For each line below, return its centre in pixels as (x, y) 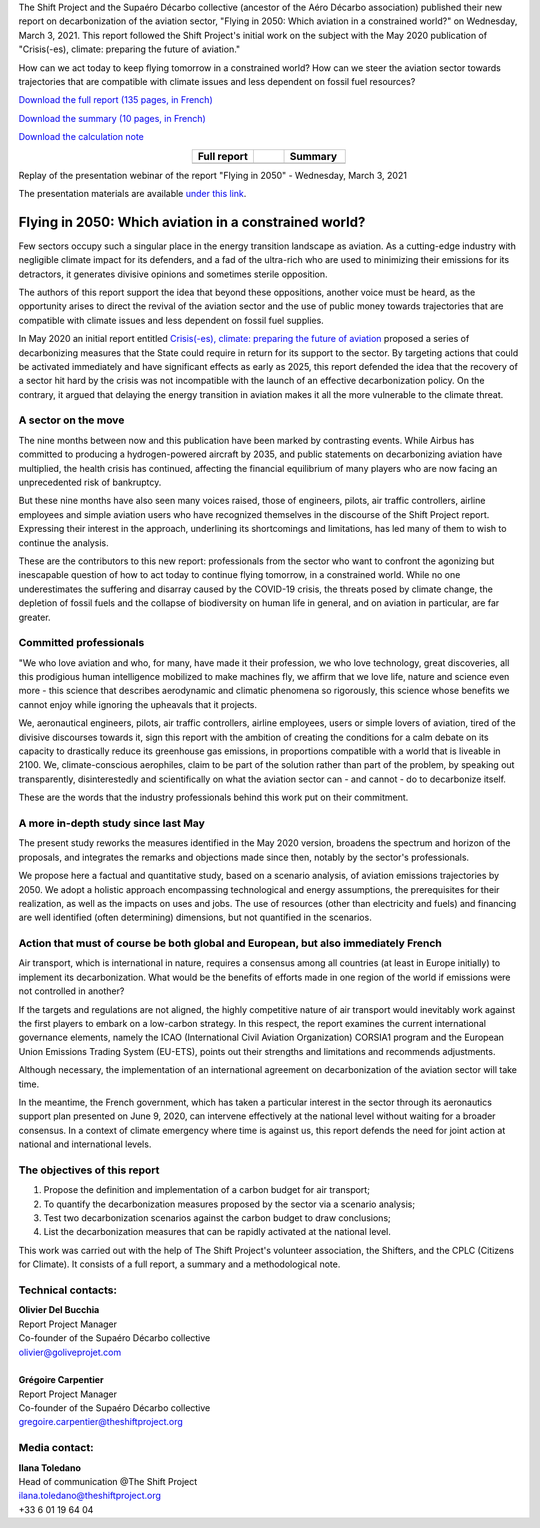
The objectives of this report (89, 1170)
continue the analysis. (63, 542)
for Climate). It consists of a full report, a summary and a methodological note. (179, 1264)
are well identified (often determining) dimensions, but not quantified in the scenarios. (195, 917)
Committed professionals (81, 643)
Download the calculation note (81, 137)
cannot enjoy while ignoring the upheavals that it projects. (138, 704)
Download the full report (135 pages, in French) (116, 100)
